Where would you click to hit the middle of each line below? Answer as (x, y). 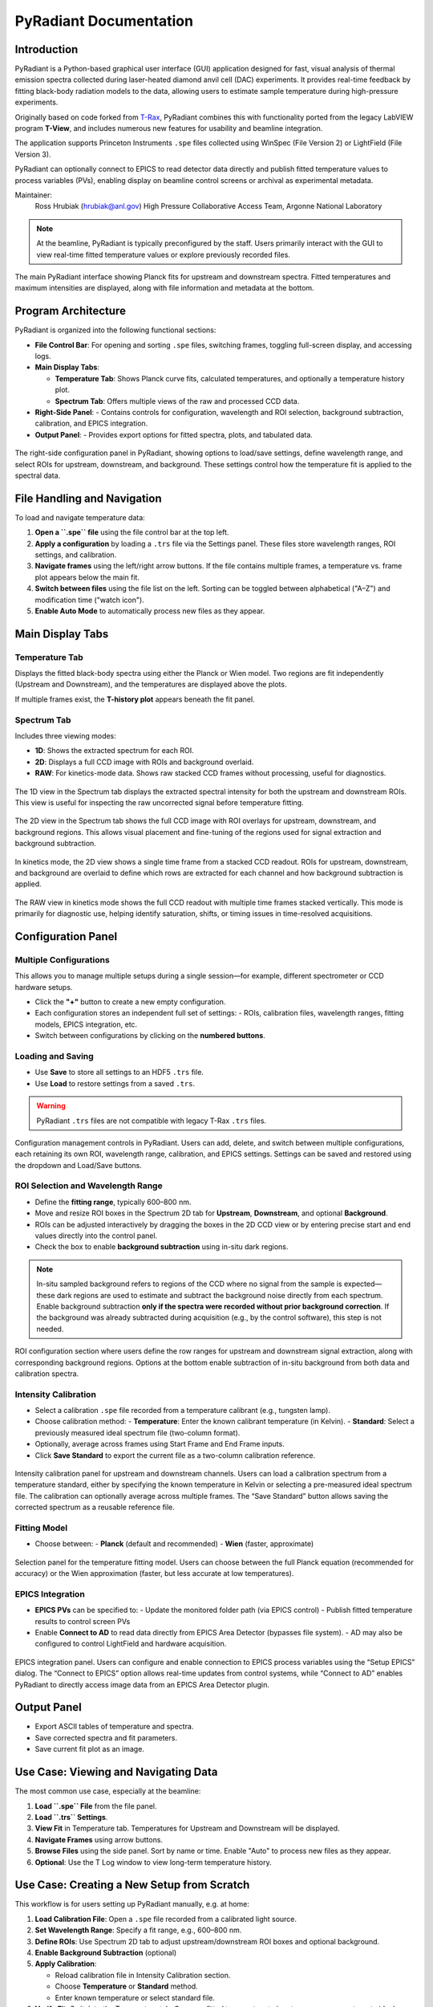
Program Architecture (70, 311)
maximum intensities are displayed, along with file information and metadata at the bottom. (164, 288)
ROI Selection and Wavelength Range (89, 1186)
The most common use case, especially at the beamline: (108, 1791)
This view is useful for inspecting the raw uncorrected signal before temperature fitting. (159, 802)
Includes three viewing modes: (65, 736)
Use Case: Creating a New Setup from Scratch (132, 1885)
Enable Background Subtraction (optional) (106, 1952)
